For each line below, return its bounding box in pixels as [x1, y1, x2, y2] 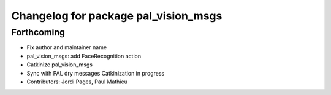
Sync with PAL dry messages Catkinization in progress [26, 69, 165, 77]
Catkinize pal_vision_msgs [26, 61, 93, 68]
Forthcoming [11, 27, 66, 38]
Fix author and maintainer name [26, 44, 107, 51]
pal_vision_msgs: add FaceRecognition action [26, 52, 141, 60]
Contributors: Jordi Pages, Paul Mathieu [26, 78, 128, 85]
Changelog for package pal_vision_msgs [11, 9, 223, 23]
